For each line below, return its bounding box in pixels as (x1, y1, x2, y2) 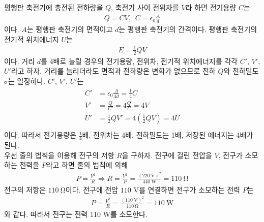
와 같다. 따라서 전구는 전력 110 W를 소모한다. (4, 209, 148, 219)
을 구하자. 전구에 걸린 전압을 (122, 149, 212, 160)
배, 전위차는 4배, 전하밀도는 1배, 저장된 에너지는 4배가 (82, 130, 253, 140)
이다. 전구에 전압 (65, 184, 119, 195)
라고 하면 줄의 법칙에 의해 (46, 160, 128, 170)
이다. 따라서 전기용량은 (4, 130, 77, 140)
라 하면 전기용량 (185, 2, 237, 12)
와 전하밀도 (223, 66, 259, 76)
